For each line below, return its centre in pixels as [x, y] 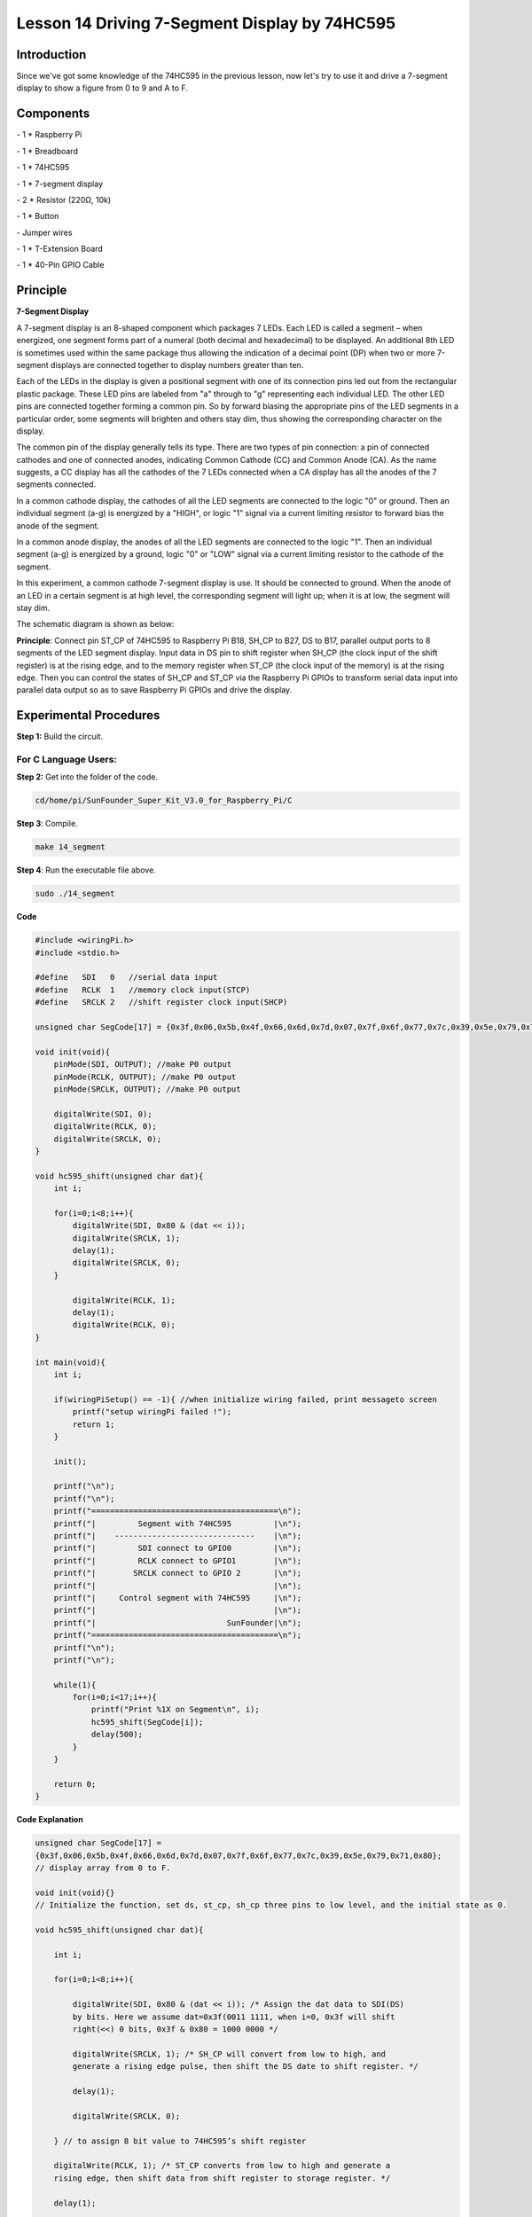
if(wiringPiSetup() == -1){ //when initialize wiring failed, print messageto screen [246, 1399]
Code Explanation [50, 1820]
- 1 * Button [38, 216]
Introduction [51, 55]
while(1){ [75, 1684]
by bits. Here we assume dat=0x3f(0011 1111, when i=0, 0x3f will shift [234, 2017]
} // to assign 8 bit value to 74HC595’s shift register [180, 2141]
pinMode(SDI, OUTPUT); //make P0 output [143, 1065]
